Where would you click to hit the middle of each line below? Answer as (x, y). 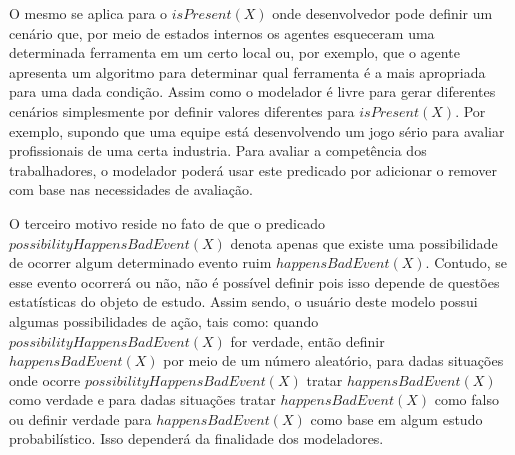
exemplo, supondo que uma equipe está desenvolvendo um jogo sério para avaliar (257, 130)
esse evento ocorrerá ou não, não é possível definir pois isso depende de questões (254, 281)
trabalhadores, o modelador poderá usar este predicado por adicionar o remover (253, 169)
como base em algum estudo (396, 418)
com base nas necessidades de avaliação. (131, 189)
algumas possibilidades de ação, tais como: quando (164, 320)
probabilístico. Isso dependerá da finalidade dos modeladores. (196, 438)
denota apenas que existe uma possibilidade (364, 242)
